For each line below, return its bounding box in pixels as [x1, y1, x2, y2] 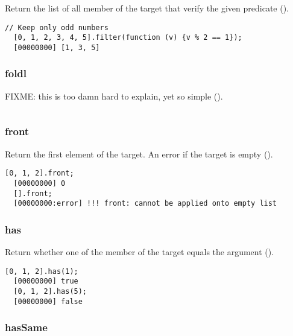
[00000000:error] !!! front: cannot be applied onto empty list [13, 199, 277, 208]
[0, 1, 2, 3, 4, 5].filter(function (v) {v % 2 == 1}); [13, 33, 242, 42]
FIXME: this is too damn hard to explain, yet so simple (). [5, 89, 223, 102]
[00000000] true [13, 277, 78, 286]
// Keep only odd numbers [5, 23, 109, 32]
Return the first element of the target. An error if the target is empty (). [5, 147, 273, 160]
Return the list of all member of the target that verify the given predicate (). [5, 2, 289, 14]
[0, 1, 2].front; [5, 169, 74, 178]
